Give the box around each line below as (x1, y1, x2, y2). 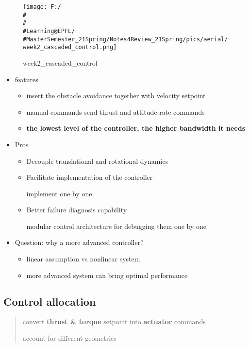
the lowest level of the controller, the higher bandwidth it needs (26, 123, 246, 133)
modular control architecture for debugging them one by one (26, 221, 207, 231)
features (15, 74, 38, 84)
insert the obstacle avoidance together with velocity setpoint (26, 90, 206, 101)
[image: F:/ (23, 3, 61, 10)
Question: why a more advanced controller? (15, 237, 144, 247)
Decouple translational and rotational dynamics (26, 156, 168, 166)
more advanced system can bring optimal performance (26, 270, 188, 280)
